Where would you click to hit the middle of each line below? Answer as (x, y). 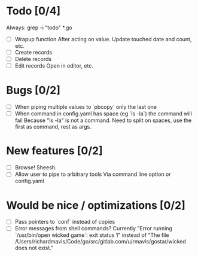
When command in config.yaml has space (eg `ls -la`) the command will (103, 114)
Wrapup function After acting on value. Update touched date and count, (103, 39)
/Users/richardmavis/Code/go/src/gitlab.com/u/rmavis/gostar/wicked (100, 242)
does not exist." (34, 248)
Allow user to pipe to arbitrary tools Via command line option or (93, 174)
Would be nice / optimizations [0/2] (96, 205)
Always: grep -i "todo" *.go (39, 28)
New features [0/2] (54, 151)
